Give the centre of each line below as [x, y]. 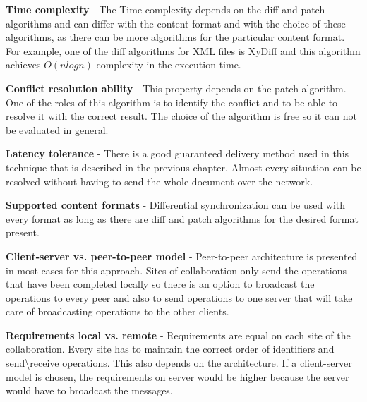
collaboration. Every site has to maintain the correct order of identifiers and [170, 349]
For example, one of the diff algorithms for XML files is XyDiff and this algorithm [183, 50]
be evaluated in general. [57, 129]
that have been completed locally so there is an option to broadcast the [160, 284]
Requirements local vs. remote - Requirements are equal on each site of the [178, 335]
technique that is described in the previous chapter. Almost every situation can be [183, 167]
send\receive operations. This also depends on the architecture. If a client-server [179, 363]
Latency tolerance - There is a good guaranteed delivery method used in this [178, 153]
